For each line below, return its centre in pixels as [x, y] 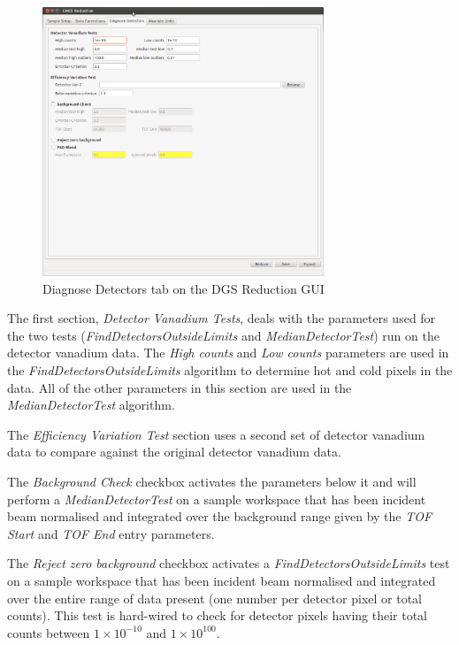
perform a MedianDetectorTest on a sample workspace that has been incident [217, 499]
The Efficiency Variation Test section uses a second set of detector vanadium [216, 434]
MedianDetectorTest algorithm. [91, 405]
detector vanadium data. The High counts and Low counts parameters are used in [228, 353]
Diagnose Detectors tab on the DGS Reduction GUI [184, 288]
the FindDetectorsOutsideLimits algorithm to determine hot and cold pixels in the [230, 369]
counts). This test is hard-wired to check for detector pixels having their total [218, 615]
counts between [49, 632]
